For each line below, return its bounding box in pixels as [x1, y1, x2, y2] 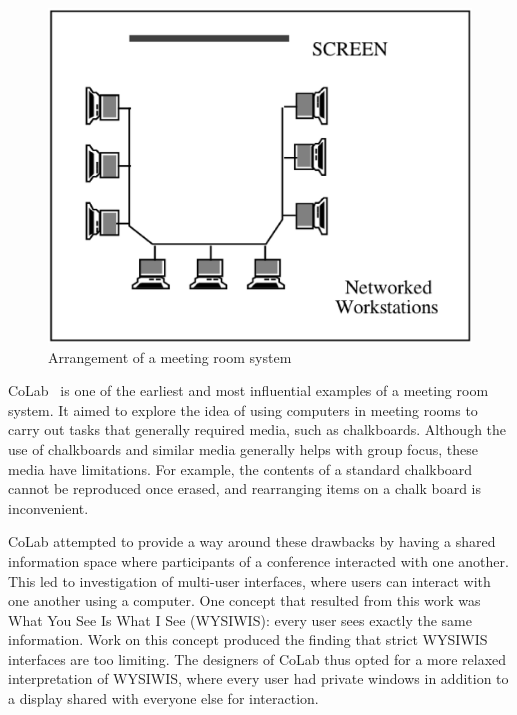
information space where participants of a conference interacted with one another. [8, 550, 509, 571]
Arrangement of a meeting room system [48, 346, 292, 367]
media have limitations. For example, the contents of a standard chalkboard [8, 458, 473, 479]
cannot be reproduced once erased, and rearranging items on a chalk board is [8, 478, 482, 499]
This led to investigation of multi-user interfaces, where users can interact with [8, 570, 491, 591]
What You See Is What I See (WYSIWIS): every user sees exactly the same [8, 609, 472, 630]
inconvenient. [8, 497, 89, 518]
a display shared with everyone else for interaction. [8, 688, 319, 709]
